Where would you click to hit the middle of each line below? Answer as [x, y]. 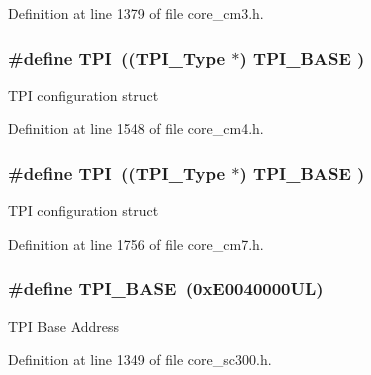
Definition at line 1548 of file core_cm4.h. [136, 128]
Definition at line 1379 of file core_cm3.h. [136, 13]
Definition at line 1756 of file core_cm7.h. [136, 243]
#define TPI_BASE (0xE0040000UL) [166, 288]
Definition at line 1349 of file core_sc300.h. [140, 359]
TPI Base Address [64, 325]
